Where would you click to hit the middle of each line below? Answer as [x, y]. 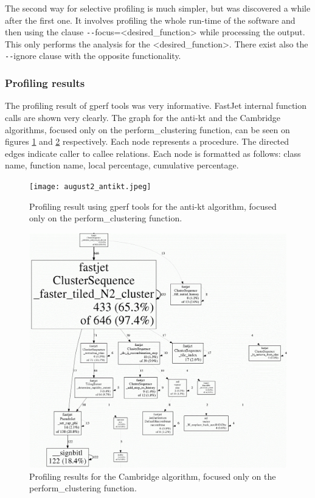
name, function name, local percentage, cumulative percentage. [122, 165]
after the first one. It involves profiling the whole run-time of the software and [150, 20]
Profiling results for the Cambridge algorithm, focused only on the [153, 476]
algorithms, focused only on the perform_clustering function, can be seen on [147, 129]
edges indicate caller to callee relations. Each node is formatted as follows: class [153, 153]
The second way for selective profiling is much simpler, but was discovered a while [158, 8]
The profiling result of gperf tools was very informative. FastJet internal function [156, 105]
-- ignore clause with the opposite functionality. [93, 56]
